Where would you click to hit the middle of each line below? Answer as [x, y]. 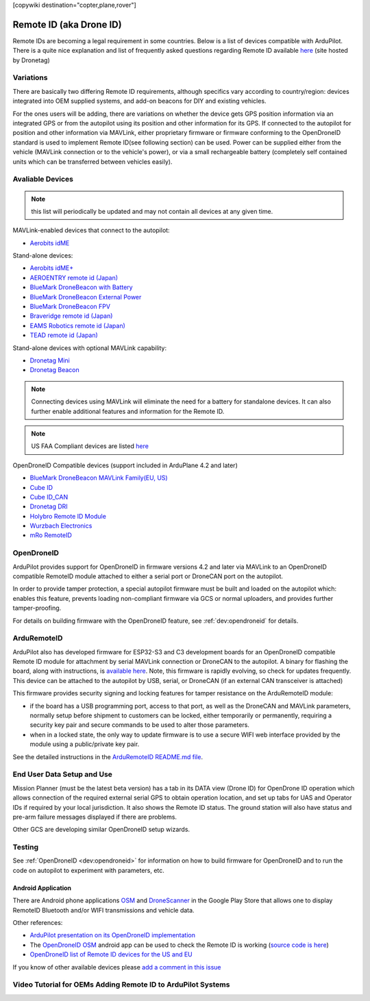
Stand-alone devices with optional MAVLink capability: [90, 348]
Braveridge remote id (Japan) [71, 316]
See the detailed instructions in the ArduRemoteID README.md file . [108, 756]
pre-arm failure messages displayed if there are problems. [95, 817]
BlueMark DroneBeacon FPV [70, 307]
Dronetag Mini [50, 360]
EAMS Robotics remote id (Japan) [78, 325]
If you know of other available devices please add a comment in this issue [117, 967]
